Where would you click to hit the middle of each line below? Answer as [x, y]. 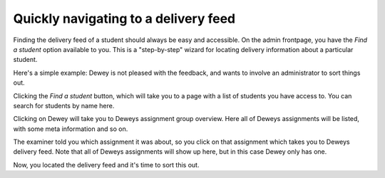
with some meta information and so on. [71, 129]
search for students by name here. [64, 105]
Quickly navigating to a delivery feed [124, 19]
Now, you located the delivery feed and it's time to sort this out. [106, 164]
